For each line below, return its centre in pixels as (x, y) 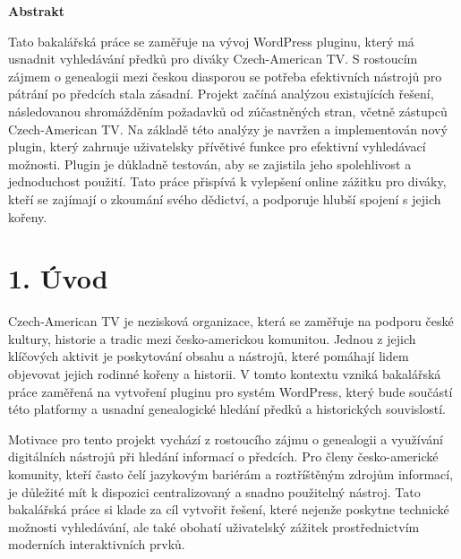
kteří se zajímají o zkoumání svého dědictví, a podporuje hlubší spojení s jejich (225, 198)
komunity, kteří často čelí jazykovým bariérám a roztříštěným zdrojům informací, (231, 474)
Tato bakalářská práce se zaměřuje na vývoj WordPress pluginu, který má (211, 41)
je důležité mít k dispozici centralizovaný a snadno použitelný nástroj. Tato (214, 491)
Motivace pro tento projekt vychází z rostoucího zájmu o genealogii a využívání (226, 439)
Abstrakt (36, 11)
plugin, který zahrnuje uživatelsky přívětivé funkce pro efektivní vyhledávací (217, 146)
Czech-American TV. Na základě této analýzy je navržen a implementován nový (228, 129)
